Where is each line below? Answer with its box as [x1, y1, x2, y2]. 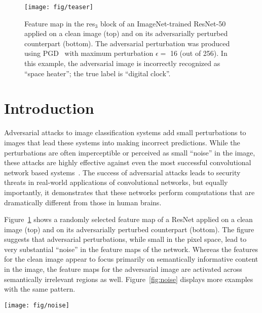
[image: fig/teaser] [24, 4, 94, 11]
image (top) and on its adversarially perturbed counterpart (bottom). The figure [4, 224, 254, 234]
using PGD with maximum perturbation [24, 48, 154, 58]
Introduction [4, 98, 94, 118]
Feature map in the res [24, 18, 95, 28]
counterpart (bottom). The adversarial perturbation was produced [24, 38, 230, 48]
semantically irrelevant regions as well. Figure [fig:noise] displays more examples [4, 273, 253, 284]
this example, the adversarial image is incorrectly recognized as [24, 58, 220, 69]
